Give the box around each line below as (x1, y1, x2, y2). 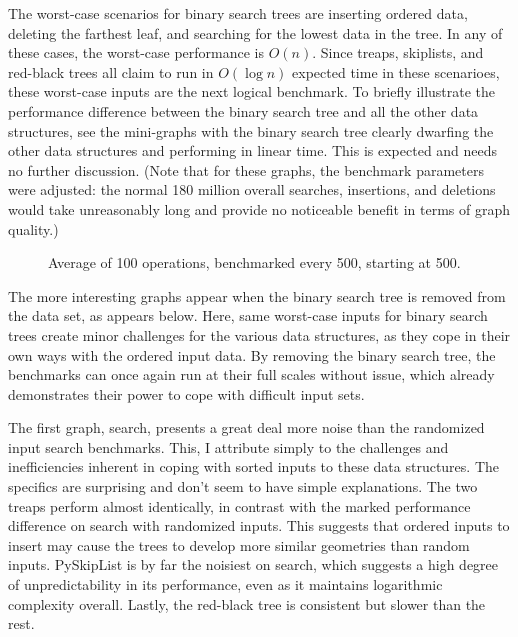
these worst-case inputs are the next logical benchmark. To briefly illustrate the (8, 81, 496, 102)
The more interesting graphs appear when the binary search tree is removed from (8, 285, 506, 306)
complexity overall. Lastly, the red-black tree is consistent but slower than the (8, 593, 486, 614)
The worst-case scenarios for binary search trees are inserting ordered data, (8, 3, 468, 23)
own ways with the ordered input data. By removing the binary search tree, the (8, 344, 496, 365)
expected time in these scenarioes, (292, 61, 500, 82)
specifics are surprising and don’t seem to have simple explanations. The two (8, 476, 478, 497)
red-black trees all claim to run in (8, 61, 214, 82)
